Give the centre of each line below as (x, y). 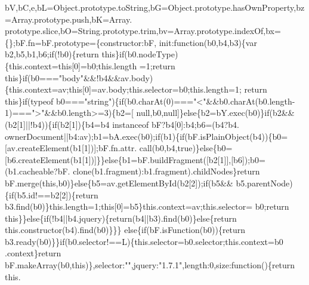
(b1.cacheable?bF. (38, 171)
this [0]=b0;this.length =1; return (117, 65)
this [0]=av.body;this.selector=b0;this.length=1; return (168, 89)
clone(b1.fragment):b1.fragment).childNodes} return (166, 171)
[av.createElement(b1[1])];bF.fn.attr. (71, 148)
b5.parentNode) (264, 183)
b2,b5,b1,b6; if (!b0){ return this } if (65, 54)
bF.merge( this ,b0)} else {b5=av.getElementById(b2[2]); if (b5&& (119, 183)
